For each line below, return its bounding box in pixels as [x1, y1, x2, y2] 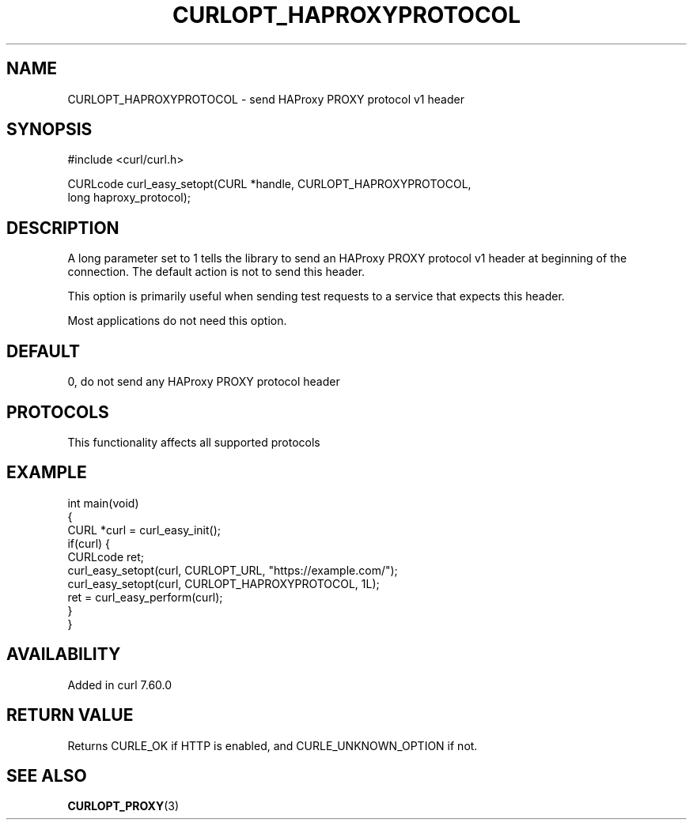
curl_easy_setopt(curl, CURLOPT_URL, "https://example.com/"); [67, 563, 398, 577]
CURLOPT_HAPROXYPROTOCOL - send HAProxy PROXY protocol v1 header [67, 92, 464, 106]
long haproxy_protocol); [67, 190, 191, 205]
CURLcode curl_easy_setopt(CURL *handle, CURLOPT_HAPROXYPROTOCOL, [67, 177, 471, 191]
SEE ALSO [6, 765, 87, 786]
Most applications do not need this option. [67, 314, 287, 328]
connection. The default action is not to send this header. [67, 265, 365, 279]
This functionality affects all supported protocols [67, 435, 320, 449]
